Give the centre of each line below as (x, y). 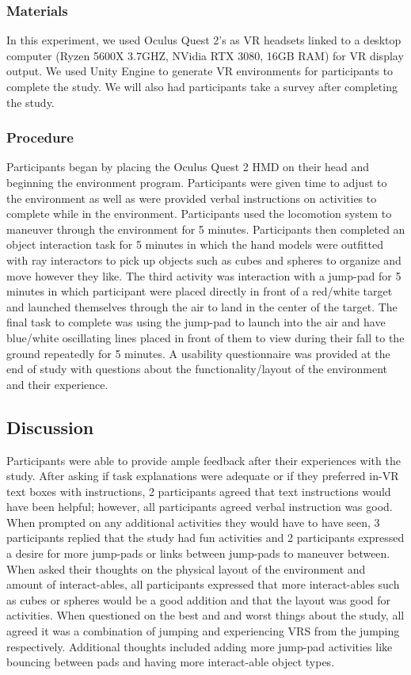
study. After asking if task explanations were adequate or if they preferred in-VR (203, 476)
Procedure (40, 137)
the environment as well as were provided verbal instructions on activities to (192, 198)
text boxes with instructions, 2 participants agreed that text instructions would (199, 491)
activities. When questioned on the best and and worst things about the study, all (205, 615)
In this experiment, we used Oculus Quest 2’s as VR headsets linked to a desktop (204, 40)
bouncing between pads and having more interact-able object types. (171, 662)
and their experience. (57, 384)
